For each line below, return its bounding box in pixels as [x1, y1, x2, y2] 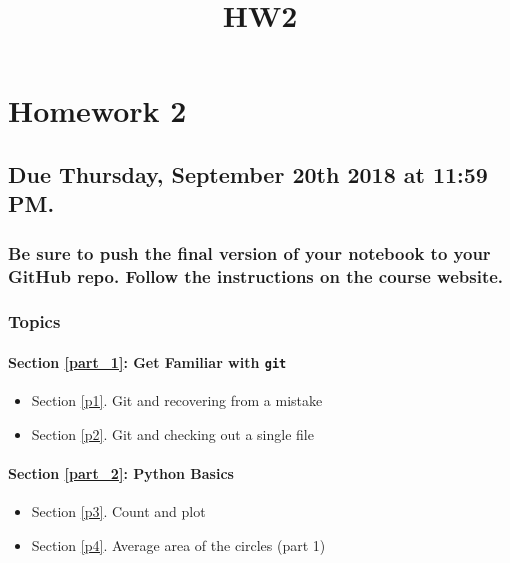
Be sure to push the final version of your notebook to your [8, 240, 491, 265]
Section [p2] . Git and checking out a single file [31, 423, 314, 444]
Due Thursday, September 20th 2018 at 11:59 [8, 158, 488, 189]
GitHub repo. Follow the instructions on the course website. [8, 263, 504, 288]
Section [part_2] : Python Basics [8, 462, 234, 483]
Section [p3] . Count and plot [31, 501, 206, 522]
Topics [8, 309, 61, 334]
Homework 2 [8, 90, 187, 131]
